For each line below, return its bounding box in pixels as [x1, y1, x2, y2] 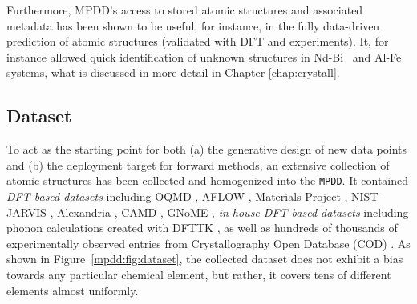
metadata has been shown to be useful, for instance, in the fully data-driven [6, 17, 380, 34]
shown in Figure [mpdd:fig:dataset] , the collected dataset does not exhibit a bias [6, 250, 403, 267]
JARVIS [6, 203, 47, 220]
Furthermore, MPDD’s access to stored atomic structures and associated [6, 2, 363, 18]
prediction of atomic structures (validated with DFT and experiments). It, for [6, 33, 389, 50]
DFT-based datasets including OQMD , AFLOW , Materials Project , [6, 188, 348, 205]
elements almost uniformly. [6, 282, 139, 298]
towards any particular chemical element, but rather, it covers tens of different [6, 266, 391, 282]
